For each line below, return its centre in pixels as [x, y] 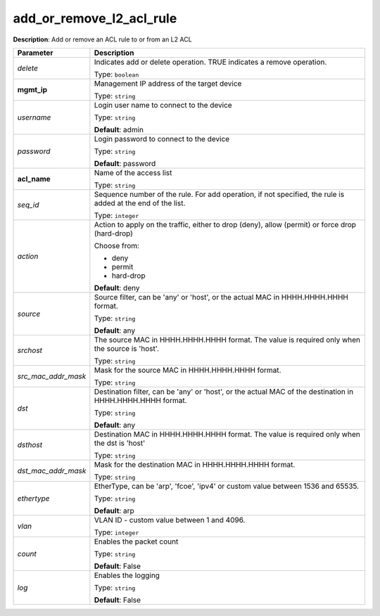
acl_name [34, 179]
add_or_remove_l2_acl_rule [95, 18]
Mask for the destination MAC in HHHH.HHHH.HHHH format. [195, 464]
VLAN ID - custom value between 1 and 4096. [170, 520]
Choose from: [117, 245]
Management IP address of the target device [168, 83]
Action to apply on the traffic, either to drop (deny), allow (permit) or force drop [225, 224]
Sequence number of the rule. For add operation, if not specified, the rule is [219, 194]
